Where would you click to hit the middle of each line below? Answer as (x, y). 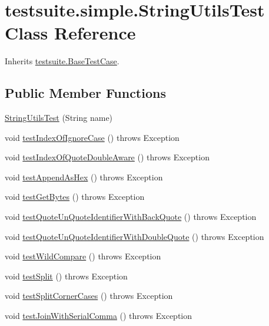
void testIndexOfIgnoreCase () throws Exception (92, 137)
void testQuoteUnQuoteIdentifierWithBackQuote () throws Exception (131, 217)
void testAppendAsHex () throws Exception (84, 177)
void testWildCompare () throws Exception (83, 256)
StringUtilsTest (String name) (59, 118)
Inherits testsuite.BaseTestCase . (62, 61)
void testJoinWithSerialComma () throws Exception (98, 316)
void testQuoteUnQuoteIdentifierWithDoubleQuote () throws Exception (134, 236)
